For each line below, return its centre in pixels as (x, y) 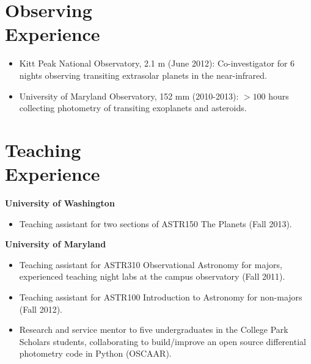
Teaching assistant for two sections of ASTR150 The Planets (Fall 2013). (155, 223)
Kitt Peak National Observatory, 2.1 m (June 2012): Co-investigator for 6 (157, 63)
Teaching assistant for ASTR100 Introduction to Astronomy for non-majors (161, 297)
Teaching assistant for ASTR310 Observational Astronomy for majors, (151, 264)
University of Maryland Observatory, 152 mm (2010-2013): (129, 96)
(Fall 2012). (41, 309)
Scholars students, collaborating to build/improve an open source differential (163, 341)
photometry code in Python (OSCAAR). (95, 353)
